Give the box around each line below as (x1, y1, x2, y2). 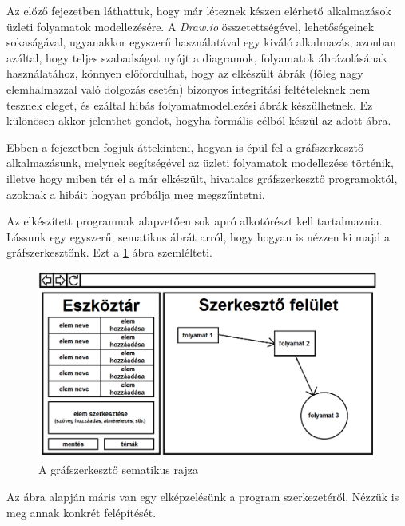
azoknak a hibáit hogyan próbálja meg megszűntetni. (6, 185, 265, 202)
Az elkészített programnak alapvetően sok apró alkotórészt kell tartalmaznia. (6, 213, 383, 229)
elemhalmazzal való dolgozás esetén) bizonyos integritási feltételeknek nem (6, 80, 371, 97)
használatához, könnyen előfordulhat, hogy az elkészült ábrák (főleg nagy (6, 65, 363, 82)
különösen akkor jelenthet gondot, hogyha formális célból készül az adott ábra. (6, 112, 391, 129)
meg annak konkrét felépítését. (6, 504, 157, 520)
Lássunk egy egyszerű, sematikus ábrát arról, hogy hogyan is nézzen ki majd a (6, 228, 390, 245)
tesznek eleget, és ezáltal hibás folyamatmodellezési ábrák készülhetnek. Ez (6, 96, 373, 113)
